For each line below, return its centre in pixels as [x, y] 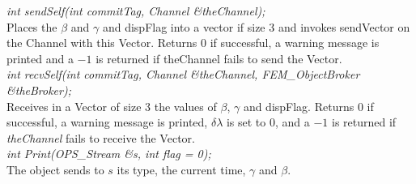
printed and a [40, 58]
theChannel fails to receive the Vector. [101, 137]
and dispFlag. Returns [299, 106]
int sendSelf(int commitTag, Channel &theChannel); [136, 11]
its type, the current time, [181, 169]
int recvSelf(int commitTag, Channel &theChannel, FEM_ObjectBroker [183, 74]
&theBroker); [39, 90]
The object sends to [55, 169]
